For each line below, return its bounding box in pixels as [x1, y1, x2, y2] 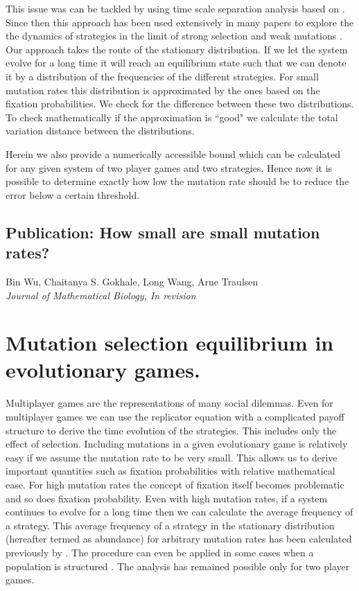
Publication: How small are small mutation [6, 221, 320, 242]
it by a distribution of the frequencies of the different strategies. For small [6, 69, 319, 83]
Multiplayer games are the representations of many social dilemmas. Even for [6, 396, 333, 410]
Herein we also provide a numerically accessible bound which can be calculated [6, 146, 340, 161]
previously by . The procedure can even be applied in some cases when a [6, 545, 314, 559]
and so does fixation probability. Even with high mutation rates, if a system [6, 491, 328, 505]
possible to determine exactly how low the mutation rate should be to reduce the [6, 174, 349, 188]
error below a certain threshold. [6, 187, 140, 202]
